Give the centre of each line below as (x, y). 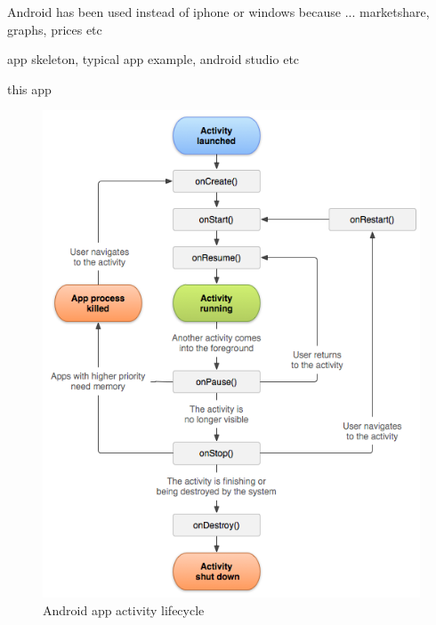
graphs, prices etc (55, 29)
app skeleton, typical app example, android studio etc (153, 59)
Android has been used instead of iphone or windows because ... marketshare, (218, 12)
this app (29, 88)
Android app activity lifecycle (124, 609)
